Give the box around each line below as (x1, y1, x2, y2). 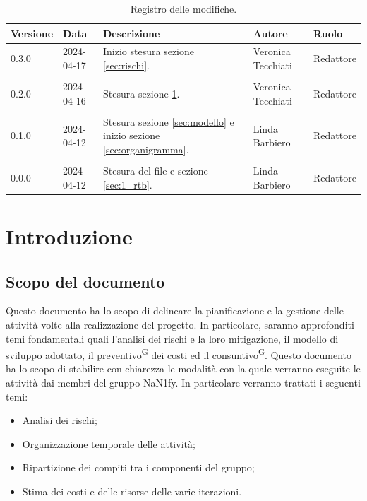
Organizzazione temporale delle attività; (22, 436, 195, 451)
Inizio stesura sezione (103, 44, 194, 59)
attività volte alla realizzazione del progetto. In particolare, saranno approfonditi (6, 317, 354, 331)
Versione (11, 25, 54, 40)
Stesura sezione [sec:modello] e (103, 114, 234, 129)
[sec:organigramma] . (103, 142, 189, 156)
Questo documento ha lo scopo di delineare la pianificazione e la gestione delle (6, 303, 344, 318)
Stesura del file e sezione (103, 163, 208, 178)
